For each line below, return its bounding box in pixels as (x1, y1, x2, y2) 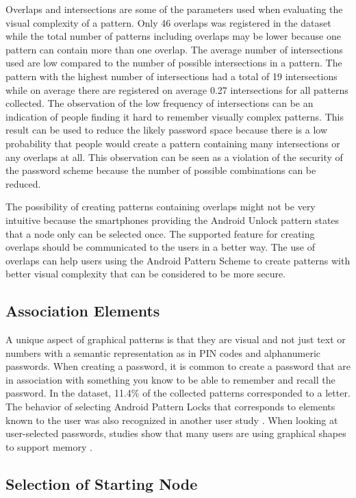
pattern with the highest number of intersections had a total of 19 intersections (5, 69, 338, 83)
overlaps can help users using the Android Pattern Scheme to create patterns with (5, 253, 351, 267)
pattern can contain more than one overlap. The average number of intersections (5, 42, 343, 56)
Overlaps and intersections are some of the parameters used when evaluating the (5, 2, 343, 16)
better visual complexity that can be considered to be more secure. (5, 266, 286, 281)
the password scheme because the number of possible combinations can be (5, 163, 316, 177)
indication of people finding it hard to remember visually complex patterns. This (5, 109, 344, 123)
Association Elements (5, 300, 160, 321)
